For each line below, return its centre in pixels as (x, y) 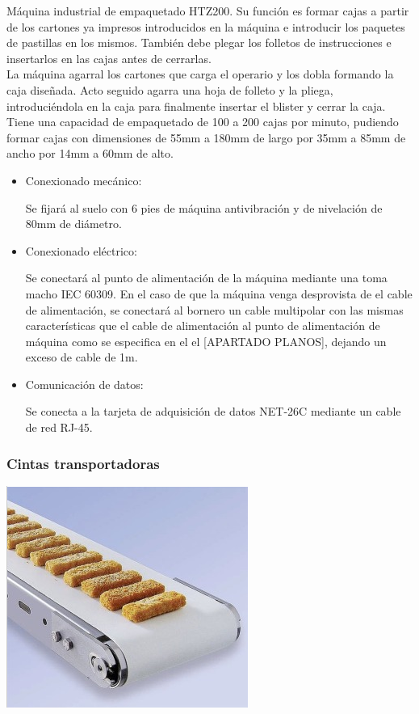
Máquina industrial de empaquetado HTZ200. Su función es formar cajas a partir (208, 11)
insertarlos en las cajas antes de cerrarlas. (109, 58)
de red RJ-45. (59, 427)
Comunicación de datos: (84, 384)
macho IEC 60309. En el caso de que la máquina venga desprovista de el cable (219, 293)
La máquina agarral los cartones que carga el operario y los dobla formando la (200, 74)
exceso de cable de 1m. (82, 357)
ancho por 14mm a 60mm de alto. (90, 153)
